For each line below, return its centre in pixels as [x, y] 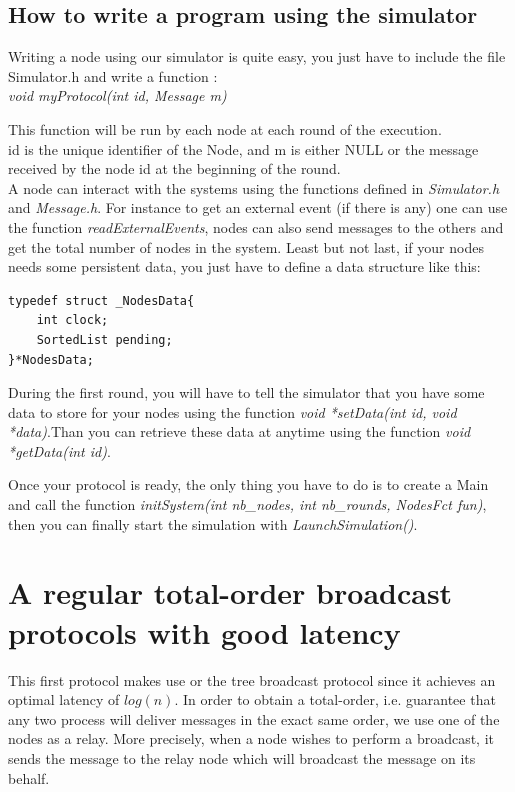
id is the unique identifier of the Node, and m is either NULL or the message [243, 148]
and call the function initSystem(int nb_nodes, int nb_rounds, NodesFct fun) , [247, 504]
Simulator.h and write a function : [113, 75]
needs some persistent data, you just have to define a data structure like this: [244, 266]
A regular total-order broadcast [230, 592]
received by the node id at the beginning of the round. [174, 168]
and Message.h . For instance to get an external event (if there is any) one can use [258, 207]
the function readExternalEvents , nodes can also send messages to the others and [256, 226]
